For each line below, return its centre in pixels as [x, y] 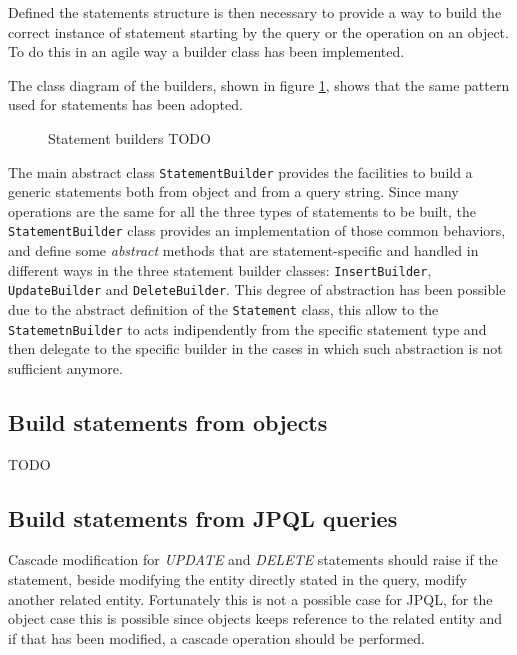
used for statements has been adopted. [125, 104]
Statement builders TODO [129, 137]
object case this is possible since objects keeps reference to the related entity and [255, 618]
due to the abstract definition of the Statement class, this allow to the [223, 308]
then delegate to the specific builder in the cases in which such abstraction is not [255, 348]
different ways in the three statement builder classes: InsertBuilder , [220, 269]
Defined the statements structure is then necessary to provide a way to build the [255, 12]
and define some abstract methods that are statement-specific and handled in [243, 250]
